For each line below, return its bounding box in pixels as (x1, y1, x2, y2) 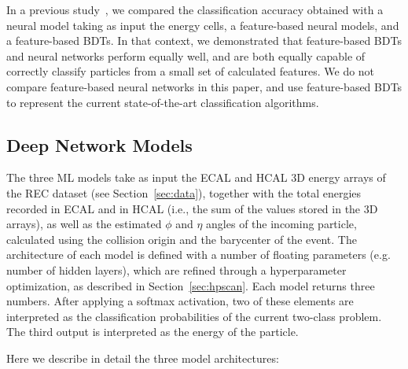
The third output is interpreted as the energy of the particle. (6, 323, 299, 340)
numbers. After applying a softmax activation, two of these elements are (6, 293, 354, 309)
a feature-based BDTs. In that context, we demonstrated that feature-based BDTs (6, 32, 402, 49)
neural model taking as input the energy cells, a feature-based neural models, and (6, 17, 399, 33)
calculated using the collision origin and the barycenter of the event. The (6, 231, 357, 247)
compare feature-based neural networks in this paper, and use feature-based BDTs (6, 78, 402, 94)
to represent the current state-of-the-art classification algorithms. (6, 94, 319, 110)
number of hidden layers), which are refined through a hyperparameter (6, 261, 347, 278)
